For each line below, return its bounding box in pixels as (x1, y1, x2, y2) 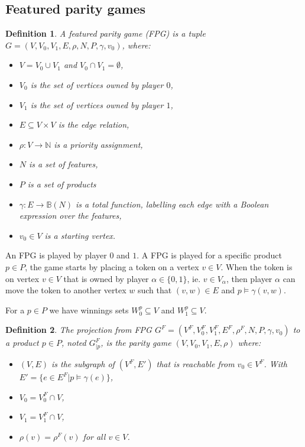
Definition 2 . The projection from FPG (5, 323, 152, 336)
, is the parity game (100, 336, 171, 349)
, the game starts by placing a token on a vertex (25, 260, 199, 273)
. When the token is (220, 260, 293, 273)
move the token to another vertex (5, 284, 126, 296)
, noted (61, 336, 86, 349)
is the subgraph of (51, 358, 115, 370)
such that (137, 284, 172, 296)
